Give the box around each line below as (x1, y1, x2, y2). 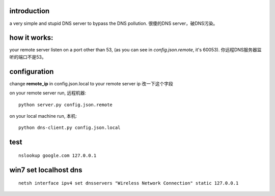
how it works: (9, 34, 53, 42)
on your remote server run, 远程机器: (9, 90, 87, 96)
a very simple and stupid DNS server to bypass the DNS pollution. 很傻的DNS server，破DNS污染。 (9, 20, 218, 26)
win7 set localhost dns (9, 166, 82, 174)
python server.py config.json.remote (18, 102, 113, 108)
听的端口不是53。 (9, 54, 46, 60)
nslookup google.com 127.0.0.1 (18, 152, 97, 158)
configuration (9, 67, 54, 76)
